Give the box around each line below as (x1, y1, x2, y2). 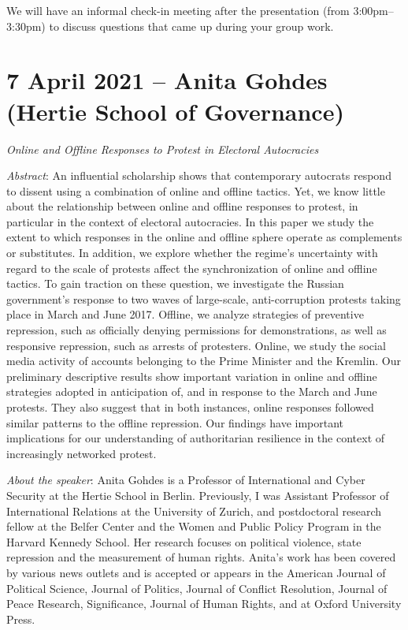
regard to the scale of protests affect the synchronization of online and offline (6, 259, 377, 276)
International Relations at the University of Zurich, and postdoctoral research (6, 502, 381, 519)
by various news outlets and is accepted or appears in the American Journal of (6, 564, 386, 580)
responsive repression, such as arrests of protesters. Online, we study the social (6, 337, 386, 353)
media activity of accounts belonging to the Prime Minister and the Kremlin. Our (6, 352, 402, 369)
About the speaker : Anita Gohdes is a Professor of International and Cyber (6, 472, 365, 488)
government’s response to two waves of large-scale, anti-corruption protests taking (6, 290, 401, 307)
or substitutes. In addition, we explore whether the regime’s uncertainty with (6, 244, 378, 261)
